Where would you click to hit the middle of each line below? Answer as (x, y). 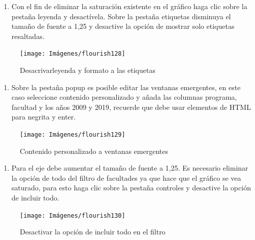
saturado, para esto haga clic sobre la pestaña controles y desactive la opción (131, 188)
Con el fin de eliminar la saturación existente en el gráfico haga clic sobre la (129, 6)
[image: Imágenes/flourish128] (73, 54)
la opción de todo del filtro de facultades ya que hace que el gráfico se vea (126, 177)
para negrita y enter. (43, 117)
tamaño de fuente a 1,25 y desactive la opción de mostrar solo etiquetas (123, 26)
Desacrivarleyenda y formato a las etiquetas (88, 70)
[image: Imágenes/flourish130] (73, 215)
